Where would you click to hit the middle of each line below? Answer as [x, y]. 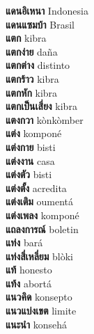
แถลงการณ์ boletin [42, 229]
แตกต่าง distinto [38, 65]
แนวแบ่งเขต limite [41, 311]
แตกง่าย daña [32, 51]
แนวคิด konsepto [39, 297]
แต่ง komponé [34, 133]
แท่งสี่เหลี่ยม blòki [39, 256]
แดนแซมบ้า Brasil [40, 24]
